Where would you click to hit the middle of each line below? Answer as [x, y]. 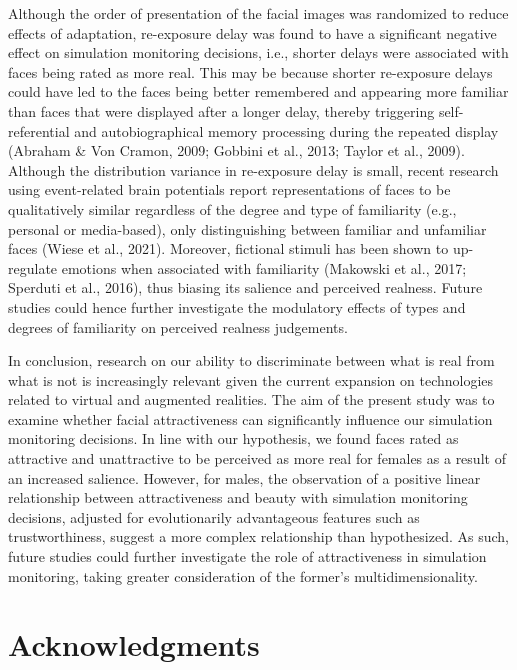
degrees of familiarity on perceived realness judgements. [178, 326]
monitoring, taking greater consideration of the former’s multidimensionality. [243, 575]
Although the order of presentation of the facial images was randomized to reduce [258, 13]
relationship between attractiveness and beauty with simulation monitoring [238, 497]
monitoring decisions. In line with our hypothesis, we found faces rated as [233, 438]
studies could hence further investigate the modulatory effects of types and [237, 306]
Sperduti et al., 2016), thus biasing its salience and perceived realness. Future [245, 287]
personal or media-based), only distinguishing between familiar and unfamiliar [247, 228]
